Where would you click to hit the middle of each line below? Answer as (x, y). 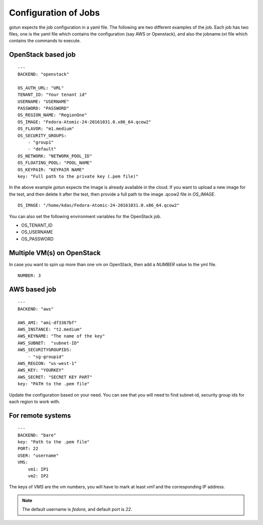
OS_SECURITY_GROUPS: (42, 136)
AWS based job (33, 289)
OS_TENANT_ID (37, 225)
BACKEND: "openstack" (43, 74)
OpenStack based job (42, 55)
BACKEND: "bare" (37, 435)
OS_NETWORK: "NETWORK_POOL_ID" (55, 156)
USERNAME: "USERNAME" (43, 101)
